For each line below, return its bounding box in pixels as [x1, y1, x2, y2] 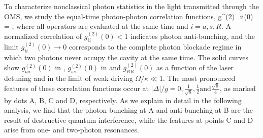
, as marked [219, 82, 256, 93]
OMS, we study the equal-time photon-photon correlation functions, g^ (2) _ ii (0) [4, 11, 253, 21]
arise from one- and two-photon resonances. [4, 124, 139, 135]
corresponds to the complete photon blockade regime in [69, 41, 242, 52]
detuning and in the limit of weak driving [4, 72, 133, 83]
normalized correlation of [4, 31, 82, 41]
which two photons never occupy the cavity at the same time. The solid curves [4, 52, 248, 63]
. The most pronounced [162, 72, 236, 83]
